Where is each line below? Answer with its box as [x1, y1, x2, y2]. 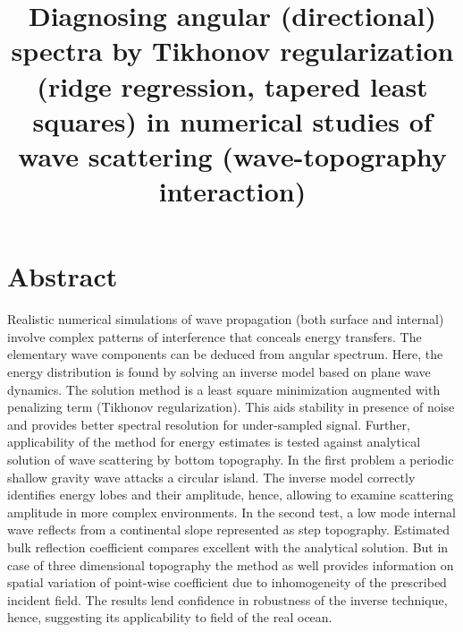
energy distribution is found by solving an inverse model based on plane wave [7, 363, 431, 381]
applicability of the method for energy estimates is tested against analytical [7, 432, 421, 451]
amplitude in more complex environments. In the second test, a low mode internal [7, 502, 456, 521]
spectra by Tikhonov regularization [11, 32, 454, 69]
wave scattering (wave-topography [18, 137, 447, 174]
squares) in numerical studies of [32, 102, 433, 139]
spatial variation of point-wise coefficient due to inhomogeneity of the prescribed [7, 573, 447, 592]
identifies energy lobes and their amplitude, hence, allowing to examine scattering [7, 485, 454, 504]
